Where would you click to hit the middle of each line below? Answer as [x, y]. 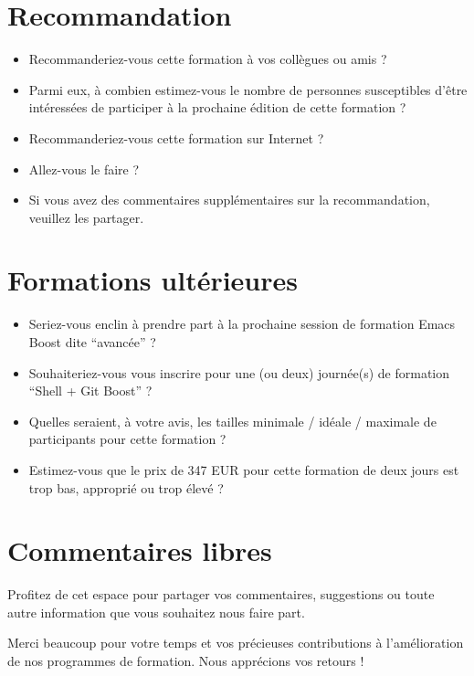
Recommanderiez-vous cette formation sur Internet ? [176, 137]
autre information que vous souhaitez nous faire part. [156, 612]
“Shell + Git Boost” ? [90, 391]
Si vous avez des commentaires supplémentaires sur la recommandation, [229, 200]
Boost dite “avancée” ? [92, 342]
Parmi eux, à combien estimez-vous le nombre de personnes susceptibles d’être [248, 89]
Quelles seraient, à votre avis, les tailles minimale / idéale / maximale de [232, 421]
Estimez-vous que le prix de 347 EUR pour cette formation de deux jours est [244, 469]
